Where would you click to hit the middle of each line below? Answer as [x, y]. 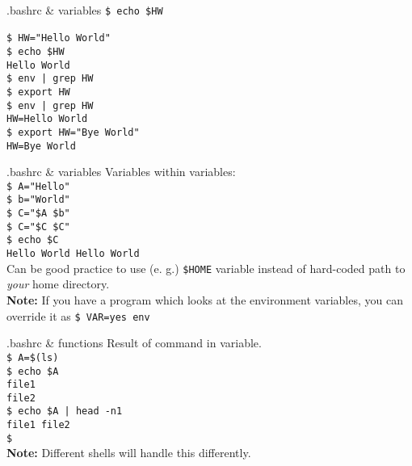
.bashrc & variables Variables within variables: [121, 172]
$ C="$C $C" [38, 227]
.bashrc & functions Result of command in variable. [134, 343]
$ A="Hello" [38, 186]
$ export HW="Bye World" [73, 132]
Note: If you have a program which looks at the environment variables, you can [205, 300]
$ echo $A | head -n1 [65, 411]
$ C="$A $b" [38, 214]
